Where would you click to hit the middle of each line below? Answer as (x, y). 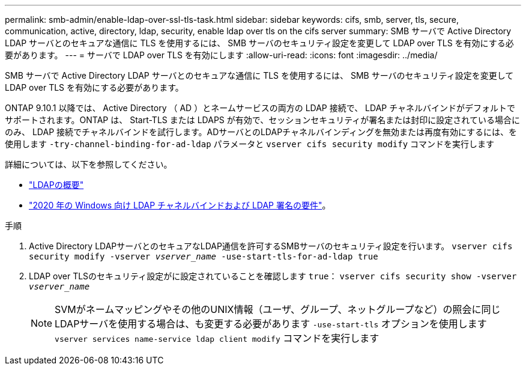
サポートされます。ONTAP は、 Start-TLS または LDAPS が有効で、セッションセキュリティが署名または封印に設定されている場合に (262, 120)
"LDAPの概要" (56, 185)
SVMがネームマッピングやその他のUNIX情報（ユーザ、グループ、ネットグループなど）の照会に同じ (278, 309)
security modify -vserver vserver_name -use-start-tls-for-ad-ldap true (204, 256)
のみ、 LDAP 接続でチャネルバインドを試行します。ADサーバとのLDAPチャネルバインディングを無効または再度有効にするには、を (261, 132)
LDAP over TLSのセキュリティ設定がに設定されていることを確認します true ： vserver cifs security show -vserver (273, 276)
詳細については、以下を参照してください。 (89, 164)
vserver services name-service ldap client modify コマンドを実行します (217, 338)
